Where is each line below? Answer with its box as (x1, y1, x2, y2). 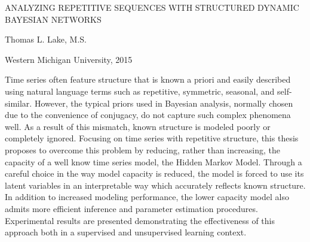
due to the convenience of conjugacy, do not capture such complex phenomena (5, 108, 291, 121)
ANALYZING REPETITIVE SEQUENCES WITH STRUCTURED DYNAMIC (5, 1, 299, 13)
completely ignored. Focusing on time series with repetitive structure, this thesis (5, 132, 299, 144)
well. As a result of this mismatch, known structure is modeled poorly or (5, 120, 271, 132)
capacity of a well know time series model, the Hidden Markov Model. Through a (5, 155, 302, 168)
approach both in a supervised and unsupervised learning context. (5, 226, 247, 238)
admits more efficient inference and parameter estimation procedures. (5, 202, 258, 214)
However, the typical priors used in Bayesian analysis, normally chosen (34, 96, 293, 109)
